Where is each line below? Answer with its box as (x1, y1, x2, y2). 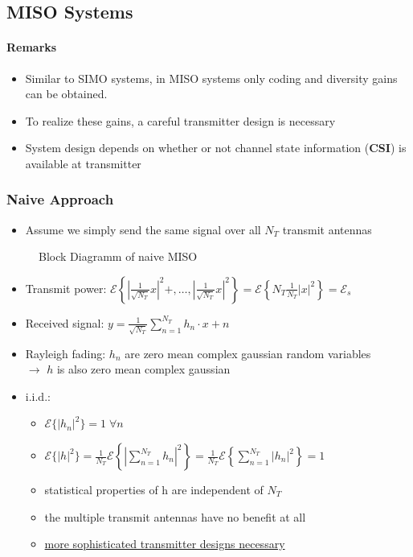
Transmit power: (25, 279, 107, 296)
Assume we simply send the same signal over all (25, 221, 261, 237)
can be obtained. (25, 85, 108, 102)
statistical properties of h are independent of (44, 481, 264, 498)
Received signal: (25, 314, 104, 331)
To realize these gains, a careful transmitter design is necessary (25, 112, 336, 129)
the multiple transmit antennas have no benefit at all (44, 508, 306, 525)
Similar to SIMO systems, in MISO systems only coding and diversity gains (25, 69, 398, 86)
